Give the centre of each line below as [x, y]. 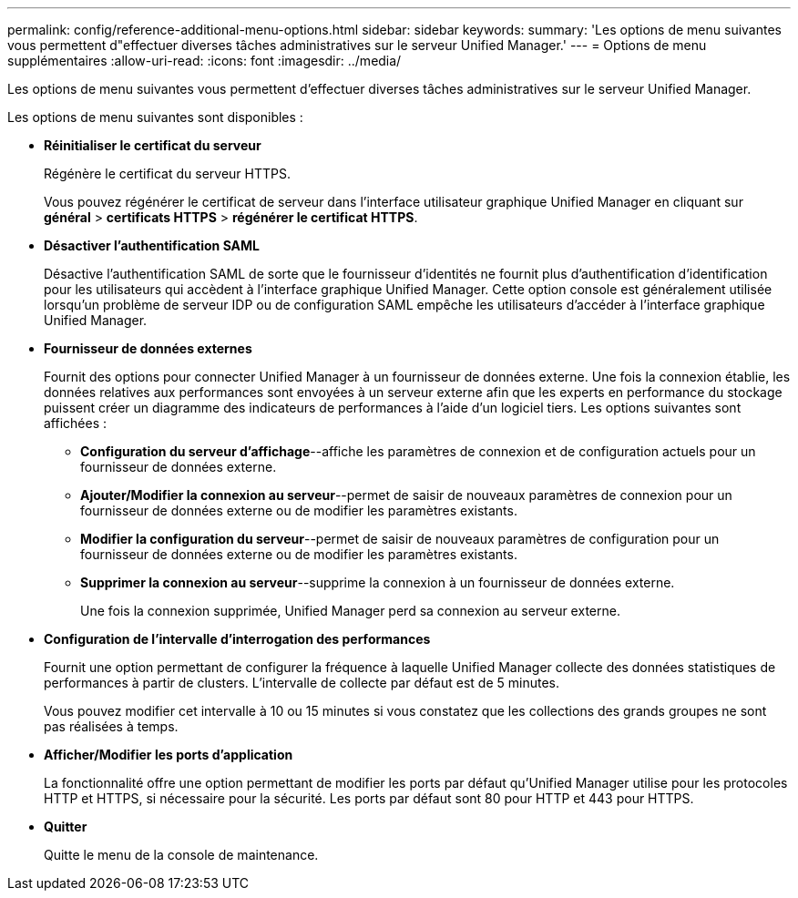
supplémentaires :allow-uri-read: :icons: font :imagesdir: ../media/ [205, 61]
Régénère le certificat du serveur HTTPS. [167, 173]
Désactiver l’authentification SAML [152, 245]
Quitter [66, 827]
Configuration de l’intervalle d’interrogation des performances [237, 639]
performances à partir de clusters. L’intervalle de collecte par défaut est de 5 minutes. [302, 683]
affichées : [76, 423]
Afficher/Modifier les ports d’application [169, 755]
